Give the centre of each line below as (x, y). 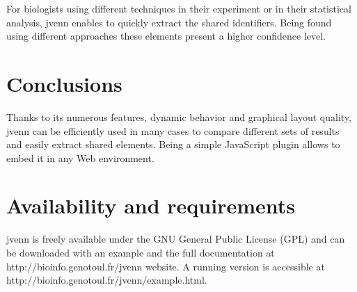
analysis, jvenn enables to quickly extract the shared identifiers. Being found (169, 22)
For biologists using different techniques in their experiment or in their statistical (179, 8)
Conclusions (64, 83)
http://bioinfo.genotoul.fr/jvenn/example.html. (107, 280)
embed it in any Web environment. (80, 157)
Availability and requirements (151, 205)
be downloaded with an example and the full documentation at (141, 252)
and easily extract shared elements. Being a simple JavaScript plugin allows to (173, 144)
